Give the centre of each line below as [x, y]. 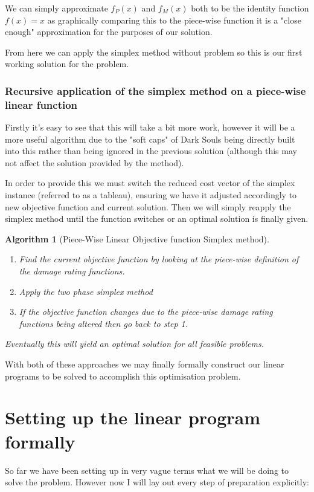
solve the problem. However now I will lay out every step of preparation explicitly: [157, 482]
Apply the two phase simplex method [86, 291]
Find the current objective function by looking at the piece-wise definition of [159, 259]
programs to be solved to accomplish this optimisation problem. [123, 376]
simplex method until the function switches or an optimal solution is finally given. [157, 218]
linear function [41, 104]
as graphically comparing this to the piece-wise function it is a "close [174, 20]
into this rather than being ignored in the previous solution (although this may [151, 151]
